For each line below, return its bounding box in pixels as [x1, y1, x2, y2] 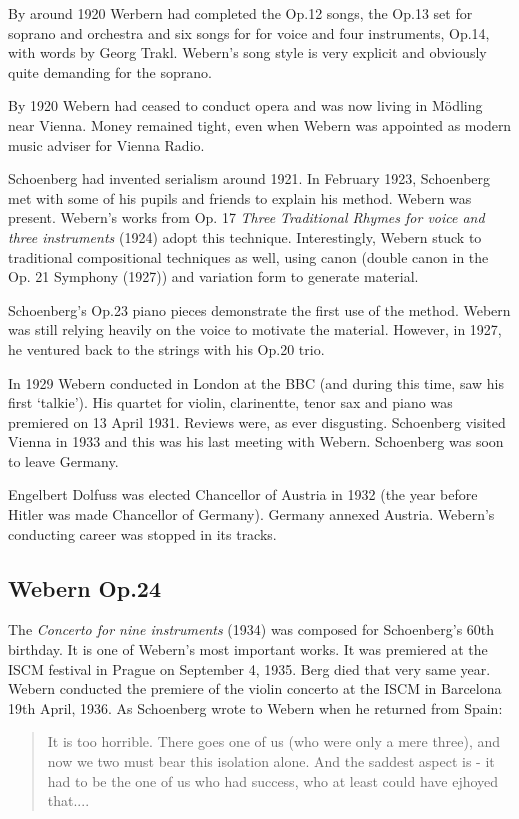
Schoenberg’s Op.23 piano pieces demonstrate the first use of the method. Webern [8, 299, 511, 320]
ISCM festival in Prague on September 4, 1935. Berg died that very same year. [8, 658, 491, 679]
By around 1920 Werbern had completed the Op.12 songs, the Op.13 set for [8, 3, 473, 23]
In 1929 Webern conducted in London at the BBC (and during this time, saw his [8, 372, 504, 393]
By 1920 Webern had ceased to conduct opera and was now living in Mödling [8, 95, 483, 116]
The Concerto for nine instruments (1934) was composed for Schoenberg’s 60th [8, 619, 495, 640]
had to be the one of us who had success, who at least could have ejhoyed [47, 770, 499, 791]
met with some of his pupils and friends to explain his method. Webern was [8, 187, 472, 208]
